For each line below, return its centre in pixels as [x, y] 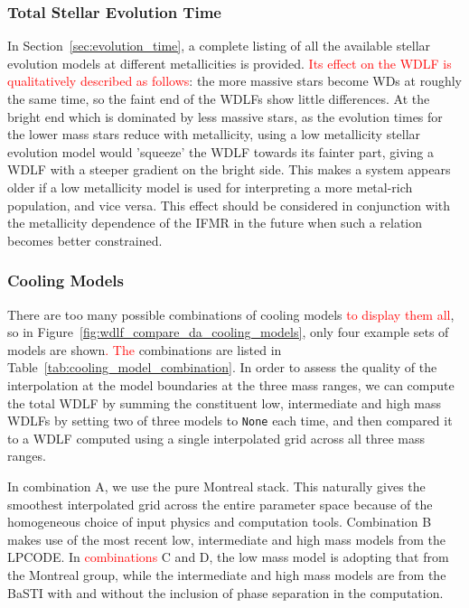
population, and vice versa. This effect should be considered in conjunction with [229, 205]
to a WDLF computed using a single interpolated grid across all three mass [216, 438]
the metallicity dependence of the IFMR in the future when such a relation [215, 223]
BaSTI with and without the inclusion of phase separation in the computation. [225, 592]
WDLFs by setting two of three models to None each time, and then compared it [230, 421]
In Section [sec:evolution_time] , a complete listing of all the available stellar [219, 46]
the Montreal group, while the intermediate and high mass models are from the [227, 574]
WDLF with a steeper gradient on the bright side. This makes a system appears [229, 169]
